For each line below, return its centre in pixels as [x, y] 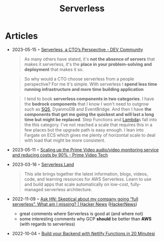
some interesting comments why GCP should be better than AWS [85, 219]
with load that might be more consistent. [65, 140]
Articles [21, 36]
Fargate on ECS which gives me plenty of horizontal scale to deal [90, 135]
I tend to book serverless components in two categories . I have [89, 99]
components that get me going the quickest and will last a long [89, 114]
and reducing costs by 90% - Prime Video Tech [60, 155]
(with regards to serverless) [47, 224]
